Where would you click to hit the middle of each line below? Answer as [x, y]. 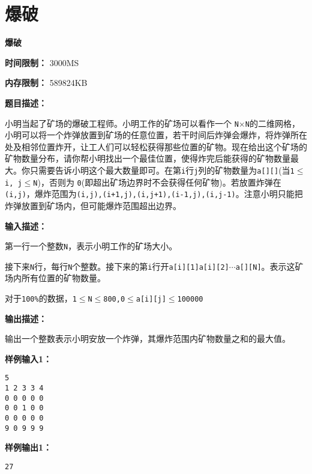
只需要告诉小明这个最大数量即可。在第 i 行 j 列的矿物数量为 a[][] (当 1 [162, 170]
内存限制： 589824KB [46, 83]
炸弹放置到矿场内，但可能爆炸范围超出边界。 [93, 205]
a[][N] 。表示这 [265, 266]
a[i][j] [151, 299]
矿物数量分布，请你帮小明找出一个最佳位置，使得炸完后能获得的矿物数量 [148, 158]
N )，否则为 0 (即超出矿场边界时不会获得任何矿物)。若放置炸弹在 [157, 182]
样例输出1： [28, 447]
